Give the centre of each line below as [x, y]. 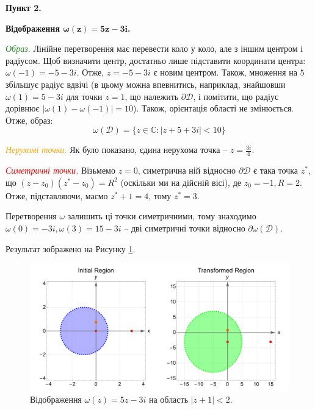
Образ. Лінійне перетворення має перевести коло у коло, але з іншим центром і [154, 48]
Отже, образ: [29, 120]
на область [168, 399]
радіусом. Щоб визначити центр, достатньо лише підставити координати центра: [156, 60]
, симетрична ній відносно [187, 170]
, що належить [152, 96]
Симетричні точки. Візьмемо [60, 170]
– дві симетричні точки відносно [185, 228]
